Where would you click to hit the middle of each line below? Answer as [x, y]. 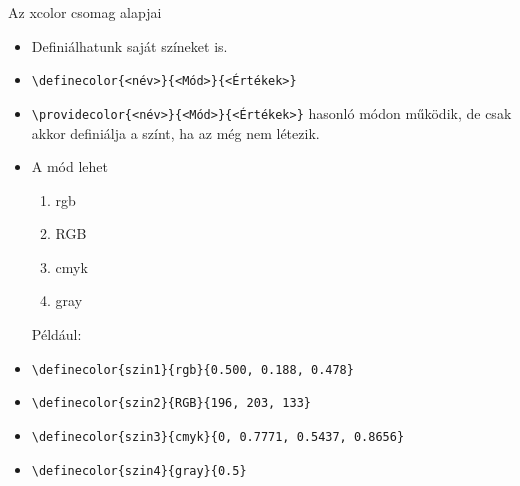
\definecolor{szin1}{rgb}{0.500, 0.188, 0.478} [192, 369]
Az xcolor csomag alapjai [85, 12]
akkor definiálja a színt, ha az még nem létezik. [175, 132]
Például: [56, 334]
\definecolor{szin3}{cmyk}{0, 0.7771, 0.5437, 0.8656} [218, 436]
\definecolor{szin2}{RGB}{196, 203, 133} [171, 403]
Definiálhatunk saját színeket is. [129, 45]
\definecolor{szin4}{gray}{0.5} [139, 470]
